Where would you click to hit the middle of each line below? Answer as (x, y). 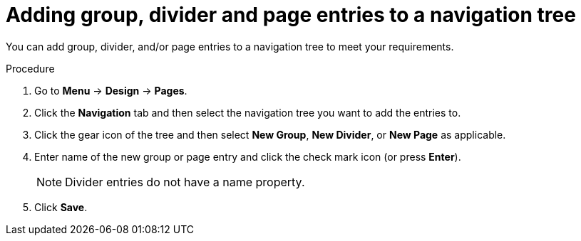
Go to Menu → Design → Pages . (111, 90)
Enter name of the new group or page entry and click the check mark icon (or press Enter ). (248, 156)
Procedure (30, 68)
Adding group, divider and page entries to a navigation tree (291, 15)
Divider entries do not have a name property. (185, 182)
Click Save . (61, 207)
